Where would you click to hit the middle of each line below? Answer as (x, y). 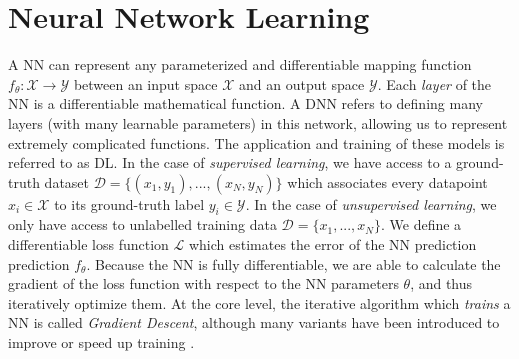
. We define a (421, 224)
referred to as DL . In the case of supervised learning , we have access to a (230, 162)
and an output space (301, 83)
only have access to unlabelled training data (142, 224)
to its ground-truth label (129, 203)
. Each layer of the (434, 83)
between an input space (145, 83)
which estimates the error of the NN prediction (332, 244)
